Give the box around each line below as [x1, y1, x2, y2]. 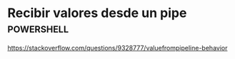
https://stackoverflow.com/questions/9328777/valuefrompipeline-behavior [7, 43, 228, 52]
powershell [7, 20, 69, 36]
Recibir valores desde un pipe [7, 5, 187, 21]
